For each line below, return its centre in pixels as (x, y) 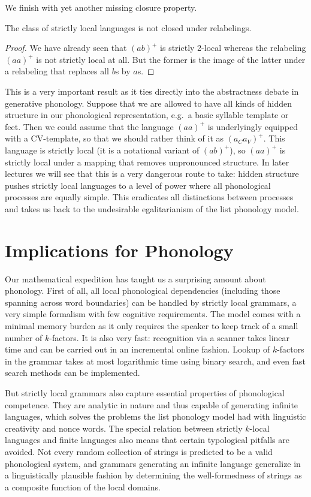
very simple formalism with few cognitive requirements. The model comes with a (153, 314)
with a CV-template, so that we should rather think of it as (114, 138)
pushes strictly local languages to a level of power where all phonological (138, 185)
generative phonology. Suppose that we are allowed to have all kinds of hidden (148, 103)
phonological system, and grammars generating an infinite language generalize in (153, 463)
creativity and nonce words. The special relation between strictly (124, 428)
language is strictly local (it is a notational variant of (102, 150)
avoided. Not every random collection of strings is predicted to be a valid (139, 451)
